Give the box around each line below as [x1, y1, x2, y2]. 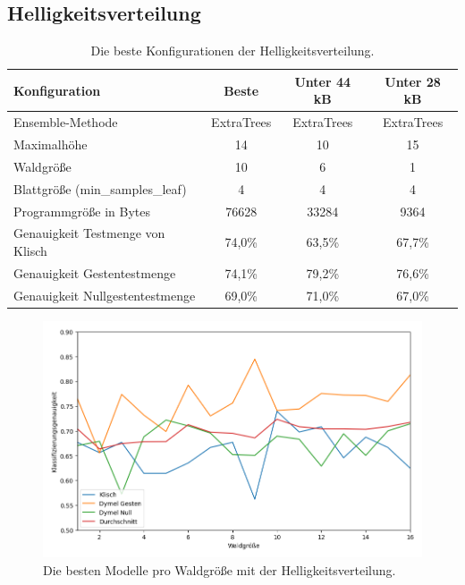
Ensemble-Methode [13, 113, 118, 131]
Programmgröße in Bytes [13, 201, 151, 220]
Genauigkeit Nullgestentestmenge [13, 285, 196, 304]
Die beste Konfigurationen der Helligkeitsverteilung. [90, 41, 375, 60]
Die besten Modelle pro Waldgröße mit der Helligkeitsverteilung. [43, 560, 396, 579]
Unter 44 [294, 72, 351, 90]
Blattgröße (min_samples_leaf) [13, 179, 187, 198]
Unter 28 [385, 72, 441, 90]
